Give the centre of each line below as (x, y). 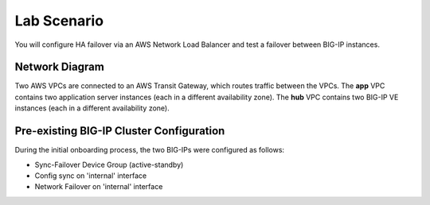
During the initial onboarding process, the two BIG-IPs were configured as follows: (150, 150)
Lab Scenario (59, 21)
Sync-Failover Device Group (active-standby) (109, 164)
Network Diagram (60, 67)
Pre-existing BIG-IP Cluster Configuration (120, 131)
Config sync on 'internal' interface (91, 176)
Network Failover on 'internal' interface (99, 187)
